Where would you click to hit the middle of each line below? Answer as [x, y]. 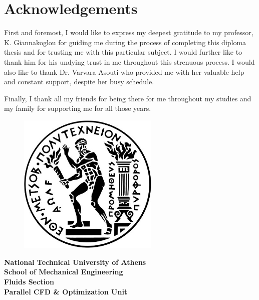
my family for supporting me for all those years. [78, 108]
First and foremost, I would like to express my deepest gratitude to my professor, [129, 32]
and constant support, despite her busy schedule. [79, 82]
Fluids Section [29, 282]
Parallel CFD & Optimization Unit [66, 291]
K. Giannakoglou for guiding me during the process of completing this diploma [125, 42]
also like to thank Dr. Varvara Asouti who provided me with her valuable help [124, 71]
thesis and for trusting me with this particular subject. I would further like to [123, 52]
